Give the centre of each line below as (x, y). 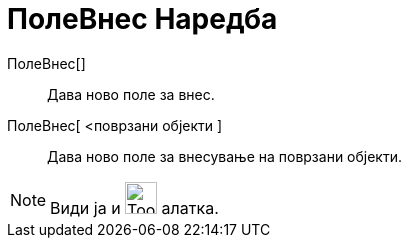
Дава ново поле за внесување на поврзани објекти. (225, 156)
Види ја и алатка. (134, 207)
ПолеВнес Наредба (142, 19)
